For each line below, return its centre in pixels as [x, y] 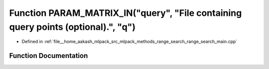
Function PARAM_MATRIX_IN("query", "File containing [126, 13]
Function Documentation [49, 56]
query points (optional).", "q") [72, 27]
